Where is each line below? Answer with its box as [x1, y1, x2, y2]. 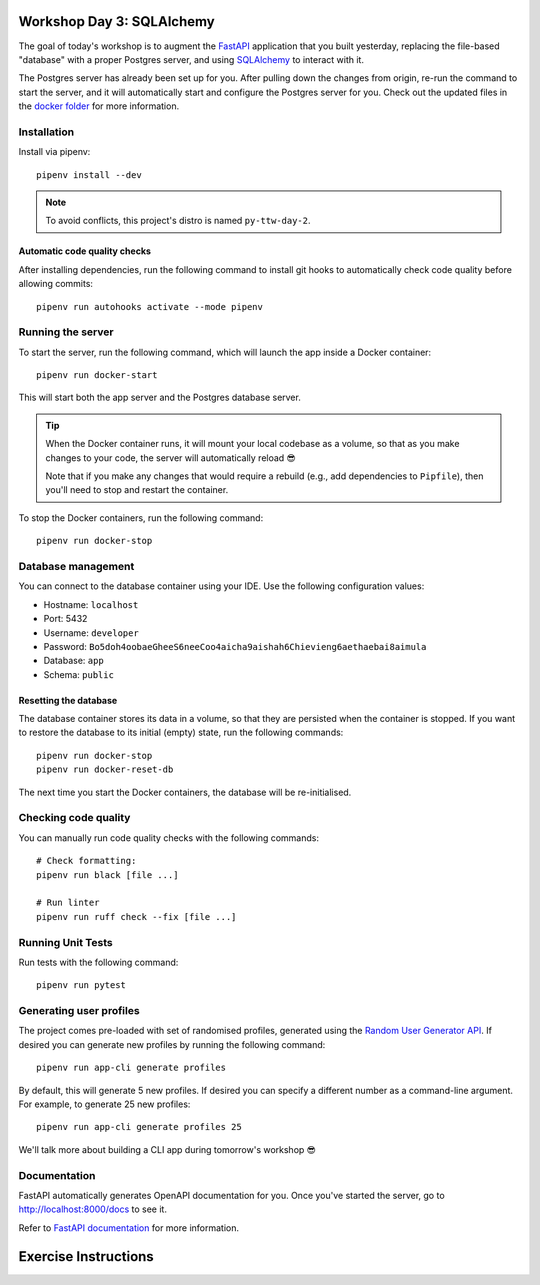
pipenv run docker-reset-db [36, 764, 174, 775]
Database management [18, 559, 135, 573]
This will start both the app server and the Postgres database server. [18, 391, 302, 404]
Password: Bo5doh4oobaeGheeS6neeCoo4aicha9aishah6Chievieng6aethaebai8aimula [43, 640, 427, 652]
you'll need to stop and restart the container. [45, 484, 229, 496]
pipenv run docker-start [36, 370, 158, 381]
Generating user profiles [18, 1004, 140, 1018]
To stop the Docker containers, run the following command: [18, 511, 264, 524]
